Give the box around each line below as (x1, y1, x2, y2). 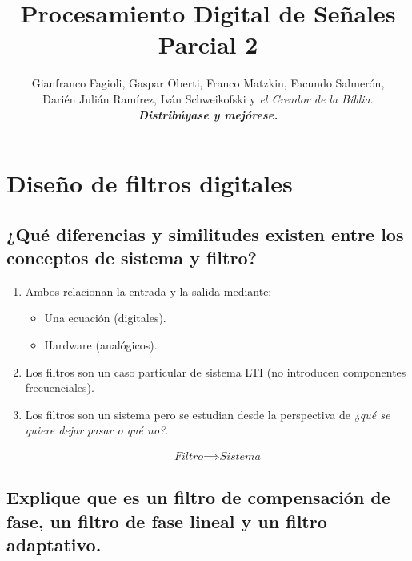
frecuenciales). (25, 379, 94, 396)
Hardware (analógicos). (44, 337, 158, 353)
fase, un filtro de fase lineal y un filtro (6, 508, 327, 533)
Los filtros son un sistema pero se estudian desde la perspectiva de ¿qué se (25, 406, 390, 422)
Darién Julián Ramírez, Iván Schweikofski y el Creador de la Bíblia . (42, 90, 374, 107)
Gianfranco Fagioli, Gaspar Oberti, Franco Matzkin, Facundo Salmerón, (31, 75, 385, 91)
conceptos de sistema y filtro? (6, 245, 257, 270)
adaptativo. (6, 532, 102, 557)
